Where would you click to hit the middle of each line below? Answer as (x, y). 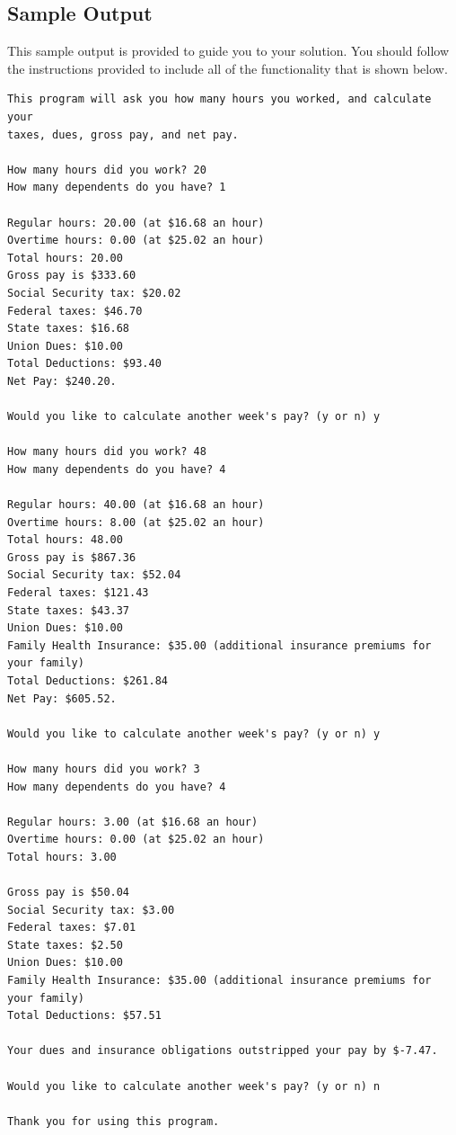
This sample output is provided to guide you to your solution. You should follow (228, 51)
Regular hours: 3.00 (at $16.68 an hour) (133, 822)
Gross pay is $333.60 (72, 276)
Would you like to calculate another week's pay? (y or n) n (194, 1086)
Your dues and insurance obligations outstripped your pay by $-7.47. (223, 1051)
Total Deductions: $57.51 (84, 1016)
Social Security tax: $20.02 (94, 293)
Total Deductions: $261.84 (88, 680)
